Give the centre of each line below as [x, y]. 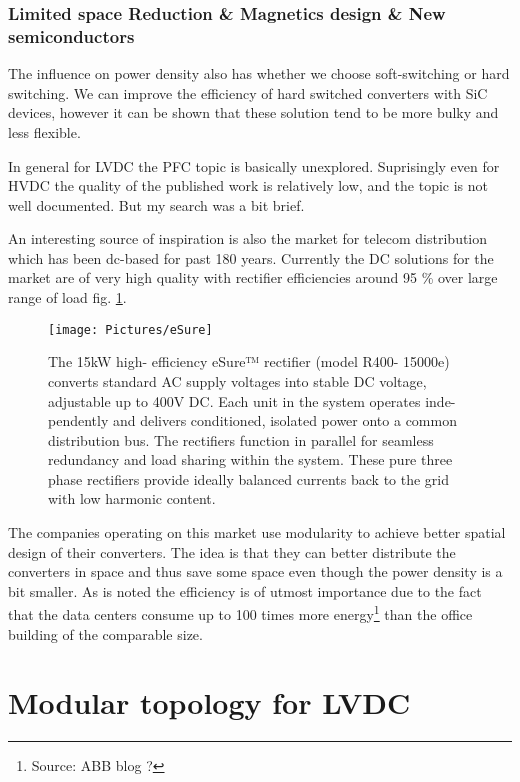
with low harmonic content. [132, 498]
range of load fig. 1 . [67, 297]
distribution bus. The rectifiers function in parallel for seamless [241, 439]
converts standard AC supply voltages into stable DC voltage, [237, 380]
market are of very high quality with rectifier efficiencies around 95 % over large [253, 277]
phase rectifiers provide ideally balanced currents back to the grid [249, 478]
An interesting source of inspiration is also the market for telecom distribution [248, 238]
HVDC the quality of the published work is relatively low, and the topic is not [248, 185]
